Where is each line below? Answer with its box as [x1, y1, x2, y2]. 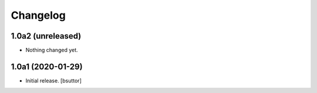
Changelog [11, 9, 66, 22]
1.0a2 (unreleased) [11, 31, 82, 41]
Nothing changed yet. [25, 47, 79, 54]
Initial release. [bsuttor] [25, 77, 82, 84]
